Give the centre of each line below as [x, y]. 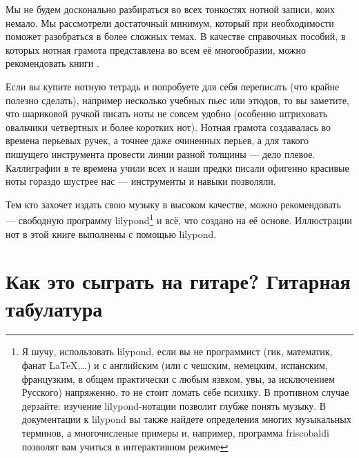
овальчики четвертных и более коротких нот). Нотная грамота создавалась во [168, 127]
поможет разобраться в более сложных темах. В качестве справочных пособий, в [176, 36]
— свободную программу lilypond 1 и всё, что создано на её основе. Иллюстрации [179, 219]
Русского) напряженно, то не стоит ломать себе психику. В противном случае [185, 392]
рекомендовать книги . [52, 63]
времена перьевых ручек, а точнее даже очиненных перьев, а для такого [157, 140]
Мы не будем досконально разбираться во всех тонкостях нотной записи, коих [170, 9]
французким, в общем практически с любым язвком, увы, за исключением [178, 378]
